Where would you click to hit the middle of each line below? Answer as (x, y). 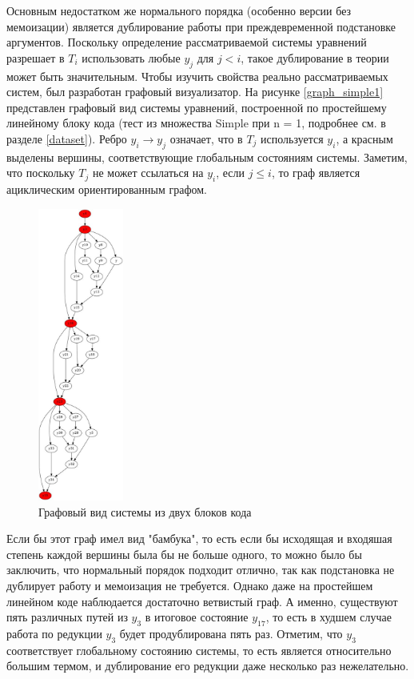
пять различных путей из (67, 617)
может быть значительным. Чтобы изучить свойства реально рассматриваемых (197, 76)
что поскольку (41, 173)
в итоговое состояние (197, 617)
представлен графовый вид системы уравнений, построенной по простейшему (197, 107)
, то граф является (316, 173)
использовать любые (131, 57)
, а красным (364, 138)
